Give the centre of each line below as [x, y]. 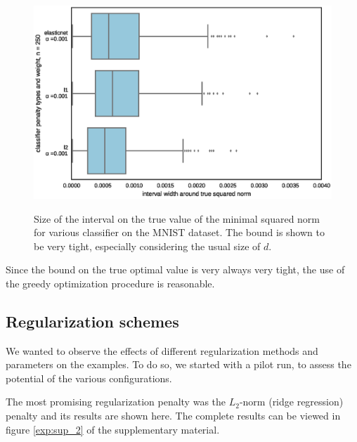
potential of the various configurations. [89, 378]
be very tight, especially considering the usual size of [147, 246]
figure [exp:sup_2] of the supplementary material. [113, 429]
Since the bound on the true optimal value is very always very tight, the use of [175, 269]
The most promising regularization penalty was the [116, 402]
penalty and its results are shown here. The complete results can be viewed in [173, 416]
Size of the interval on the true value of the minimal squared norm [177, 218]
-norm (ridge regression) [291, 402]
